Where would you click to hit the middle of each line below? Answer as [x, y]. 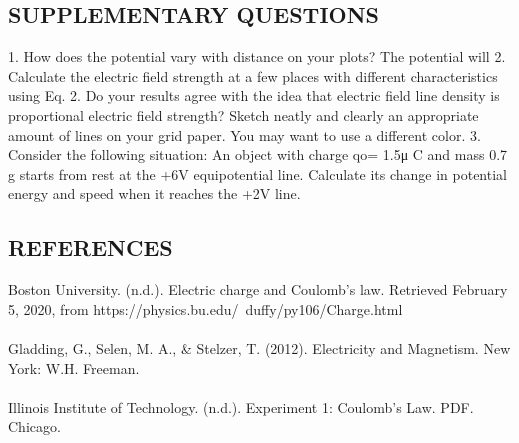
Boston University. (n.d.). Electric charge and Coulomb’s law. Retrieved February [258, 289]
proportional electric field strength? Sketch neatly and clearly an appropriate [243, 114]
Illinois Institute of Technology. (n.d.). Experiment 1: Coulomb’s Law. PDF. [241, 406]
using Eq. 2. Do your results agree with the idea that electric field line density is [254, 95]
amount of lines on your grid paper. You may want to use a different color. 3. [244, 134]
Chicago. [34, 426]
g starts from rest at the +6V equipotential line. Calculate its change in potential [257, 173]
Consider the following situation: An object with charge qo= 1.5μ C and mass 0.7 [258, 154]
